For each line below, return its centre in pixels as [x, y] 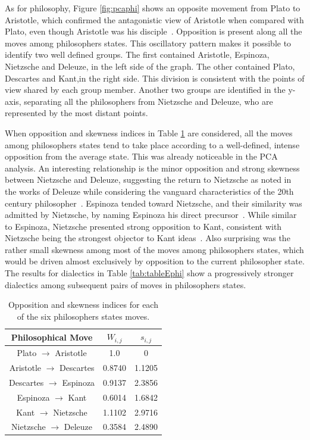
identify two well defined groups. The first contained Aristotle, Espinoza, [137, 54]
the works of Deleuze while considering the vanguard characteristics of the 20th [149, 191]
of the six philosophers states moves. [83, 316]
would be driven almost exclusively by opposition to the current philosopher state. [155, 261]
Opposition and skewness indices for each [83, 305]
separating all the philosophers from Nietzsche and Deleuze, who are [148, 101]
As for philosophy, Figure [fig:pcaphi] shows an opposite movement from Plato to [153, 8]
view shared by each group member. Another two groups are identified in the [145, 90]
